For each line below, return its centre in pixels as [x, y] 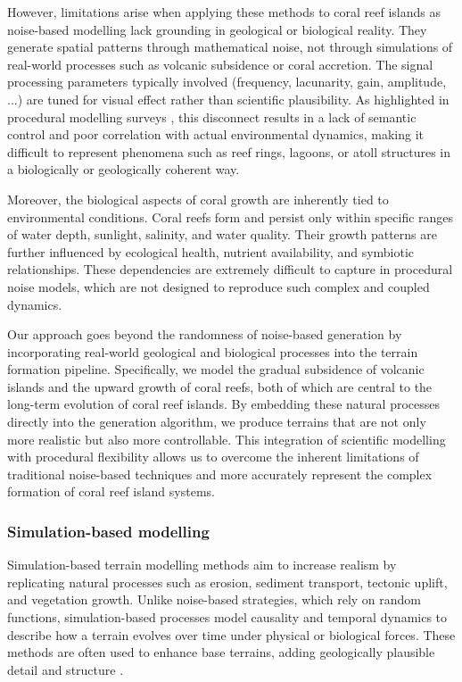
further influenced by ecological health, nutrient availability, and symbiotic [211, 251]
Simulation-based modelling [108, 531]
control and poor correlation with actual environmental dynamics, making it [215, 134]
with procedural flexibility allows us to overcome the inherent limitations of [213, 457]
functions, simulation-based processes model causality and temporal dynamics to [227, 617]
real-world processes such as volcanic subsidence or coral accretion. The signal [220, 64]
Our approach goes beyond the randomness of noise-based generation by [205, 334]
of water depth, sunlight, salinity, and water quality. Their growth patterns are [222, 234]
